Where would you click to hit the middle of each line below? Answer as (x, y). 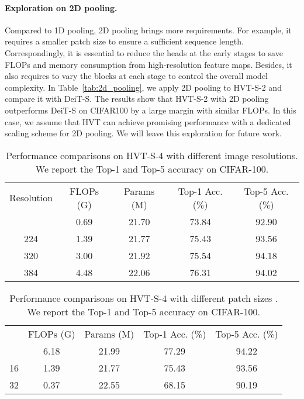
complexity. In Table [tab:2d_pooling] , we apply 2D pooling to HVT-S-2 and (143, 87)
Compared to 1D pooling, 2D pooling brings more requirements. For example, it (148, 30)
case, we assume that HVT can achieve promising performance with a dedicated (148, 121)
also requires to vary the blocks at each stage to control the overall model (137, 76)
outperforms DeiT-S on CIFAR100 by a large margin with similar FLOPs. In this (151, 110)
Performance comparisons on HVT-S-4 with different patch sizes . (144, 298)
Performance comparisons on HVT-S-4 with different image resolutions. (152, 155)
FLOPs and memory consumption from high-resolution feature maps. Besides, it (148, 64)
